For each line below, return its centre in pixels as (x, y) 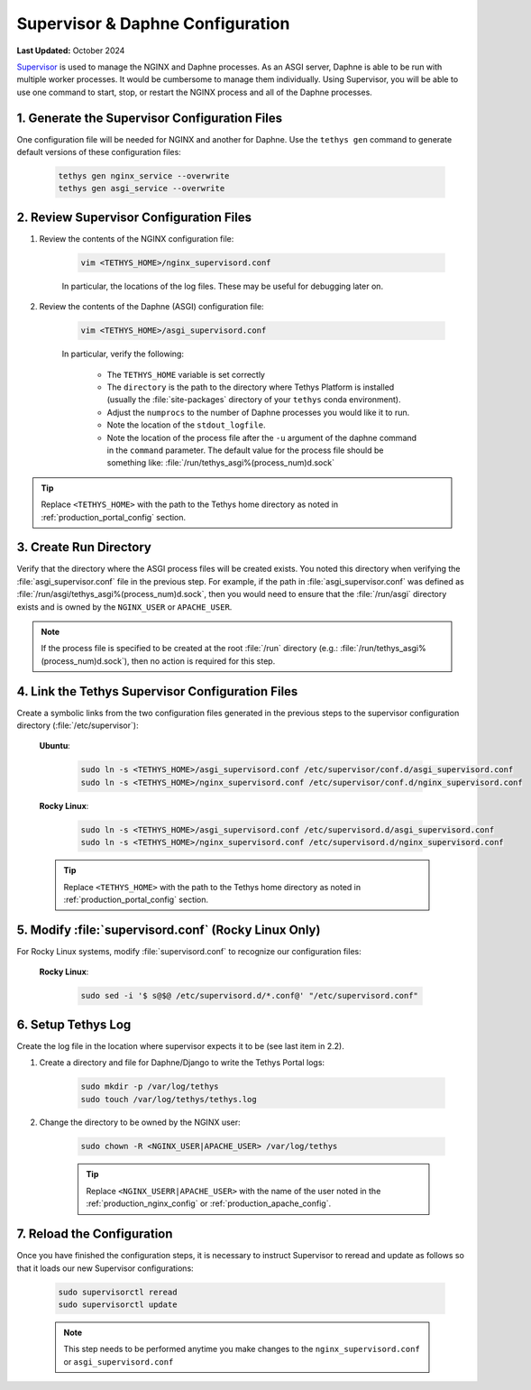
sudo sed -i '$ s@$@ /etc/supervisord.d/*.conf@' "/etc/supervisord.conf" (250, 996)
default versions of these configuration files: (99, 152)
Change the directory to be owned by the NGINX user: (140, 1122)
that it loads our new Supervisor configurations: (105, 1268)
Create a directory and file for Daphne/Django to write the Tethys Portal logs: (182, 1063)
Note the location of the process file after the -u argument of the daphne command (262, 437)
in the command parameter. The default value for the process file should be (245, 450)
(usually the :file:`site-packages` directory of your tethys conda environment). (254, 400)
